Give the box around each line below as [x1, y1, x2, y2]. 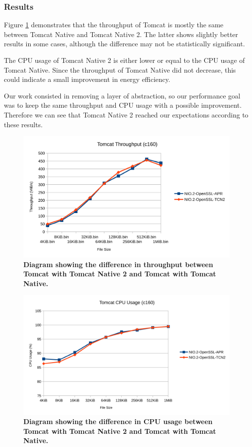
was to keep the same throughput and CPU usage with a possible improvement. [4, 100, 242, 110]
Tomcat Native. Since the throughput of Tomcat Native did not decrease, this [4, 64, 236, 75]
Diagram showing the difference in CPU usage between [23, 416, 213, 427]
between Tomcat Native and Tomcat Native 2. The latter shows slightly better [4, 29, 238, 39]
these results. [4, 119, 43, 129]
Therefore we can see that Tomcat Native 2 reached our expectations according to [4, 109, 249, 119]
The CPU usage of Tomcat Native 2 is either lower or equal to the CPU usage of [4, 55, 245, 65]
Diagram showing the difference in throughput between [23, 259, 213, 269]
